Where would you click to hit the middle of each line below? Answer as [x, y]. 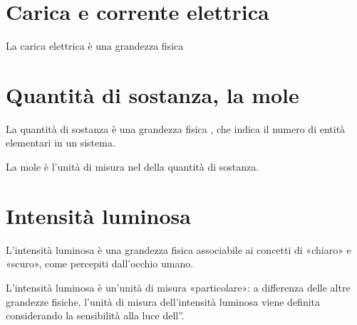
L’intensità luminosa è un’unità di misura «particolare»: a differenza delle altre [178, 287]
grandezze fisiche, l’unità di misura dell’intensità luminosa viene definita [163, 301]
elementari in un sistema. [61, 143]
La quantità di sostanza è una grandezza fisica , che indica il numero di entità [176, 128]
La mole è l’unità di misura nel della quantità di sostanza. [133, 167]
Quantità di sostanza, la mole [152, 94]
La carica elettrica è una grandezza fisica [95, 46]
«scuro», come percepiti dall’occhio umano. [100, 263]
